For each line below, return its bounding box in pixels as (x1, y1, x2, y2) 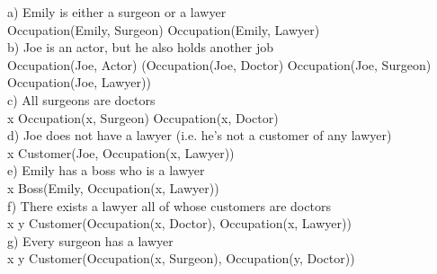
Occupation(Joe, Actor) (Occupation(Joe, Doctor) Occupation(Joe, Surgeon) (7, 55, 432, 74)
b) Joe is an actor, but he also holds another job (7, 38, 274, 57)
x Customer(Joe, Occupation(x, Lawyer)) (7, 143, 235, 162)
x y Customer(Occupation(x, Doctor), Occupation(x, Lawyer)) (7, 214, 352, 233)
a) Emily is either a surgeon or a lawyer (7, 3, 227, 21)
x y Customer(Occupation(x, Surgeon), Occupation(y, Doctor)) (7, 249, 355, 268)
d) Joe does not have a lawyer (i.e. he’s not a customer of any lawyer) (7, 126, 392, 145)
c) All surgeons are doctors (7, 90, 156, 109)
